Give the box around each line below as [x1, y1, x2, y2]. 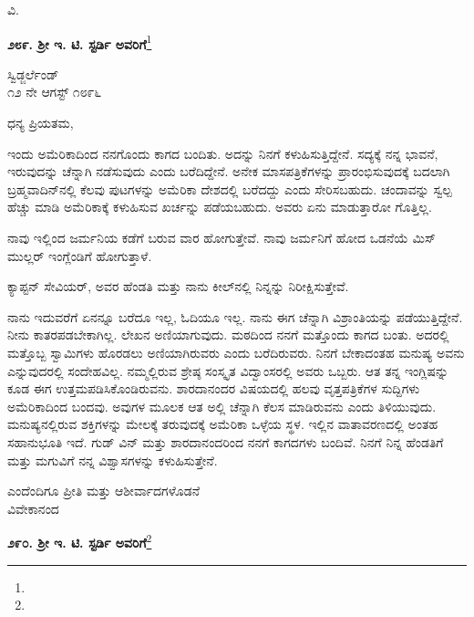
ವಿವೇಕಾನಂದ [7, 498, 59, 518]
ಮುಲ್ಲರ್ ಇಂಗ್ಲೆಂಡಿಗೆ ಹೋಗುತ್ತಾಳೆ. [7, 246, 152, 265]
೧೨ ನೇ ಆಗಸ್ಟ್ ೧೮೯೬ [7, 82, 102, 101]
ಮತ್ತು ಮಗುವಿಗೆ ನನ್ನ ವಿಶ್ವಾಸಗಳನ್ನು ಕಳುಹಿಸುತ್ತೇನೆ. [7, 450, 218, 469]
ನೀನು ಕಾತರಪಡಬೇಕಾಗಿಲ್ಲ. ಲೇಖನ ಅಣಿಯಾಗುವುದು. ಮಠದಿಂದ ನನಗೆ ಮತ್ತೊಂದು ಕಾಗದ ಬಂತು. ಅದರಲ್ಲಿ [7, 325, 449, 344]
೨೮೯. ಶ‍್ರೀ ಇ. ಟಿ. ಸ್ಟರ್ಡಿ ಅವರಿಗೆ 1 [7, 31, 152, 53]
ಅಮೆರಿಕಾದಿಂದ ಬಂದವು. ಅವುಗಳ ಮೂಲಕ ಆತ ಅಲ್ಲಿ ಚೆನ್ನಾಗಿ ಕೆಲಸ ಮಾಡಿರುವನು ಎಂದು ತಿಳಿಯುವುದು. [7, 396, 437, 415]
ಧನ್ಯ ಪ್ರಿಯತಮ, [7, 113, 74, 132]
